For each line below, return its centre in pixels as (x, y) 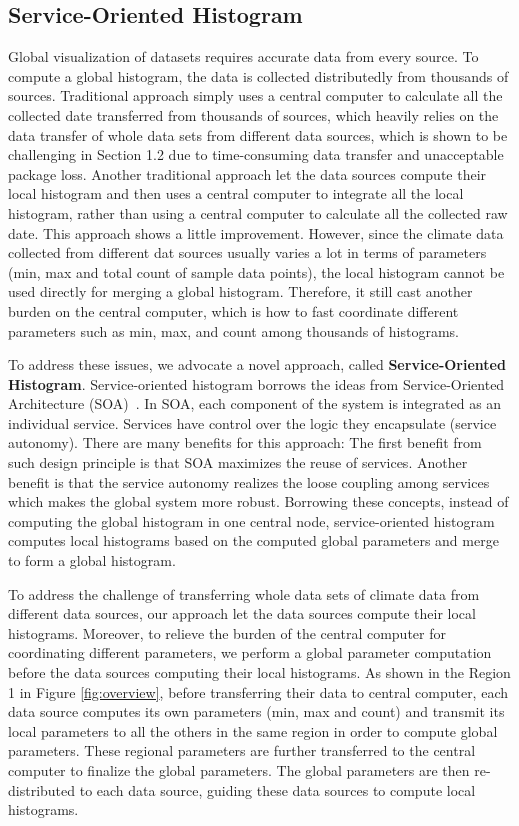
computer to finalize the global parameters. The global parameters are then (239, 769)
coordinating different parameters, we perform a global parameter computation (250, 652)
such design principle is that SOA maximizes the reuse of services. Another (238, 462)
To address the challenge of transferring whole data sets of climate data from (244, 593)
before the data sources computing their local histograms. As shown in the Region (259, 672)
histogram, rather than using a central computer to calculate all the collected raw (258, 212)
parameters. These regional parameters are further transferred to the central (242, 750)
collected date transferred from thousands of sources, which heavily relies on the (253, 114)
